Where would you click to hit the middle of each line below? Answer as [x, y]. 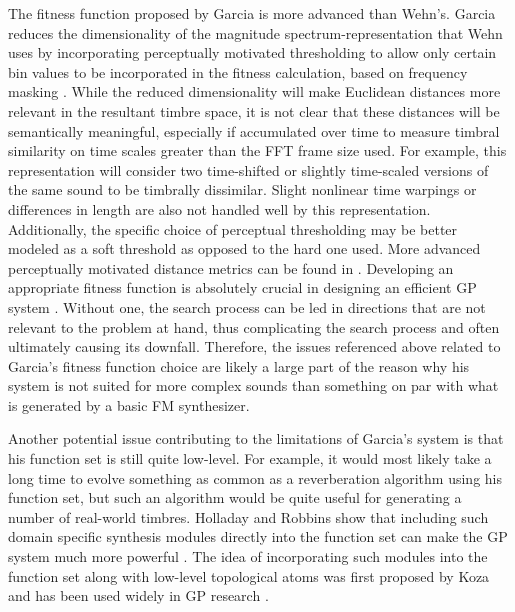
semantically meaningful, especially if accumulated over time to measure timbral [254, 130]
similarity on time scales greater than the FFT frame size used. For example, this [257, 150]
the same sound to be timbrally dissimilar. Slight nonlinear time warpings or [242, 189]
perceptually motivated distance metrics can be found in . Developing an [231, 267]
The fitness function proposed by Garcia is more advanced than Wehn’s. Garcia [252, 13]
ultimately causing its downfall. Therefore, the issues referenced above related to [254, 346]
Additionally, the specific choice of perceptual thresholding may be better [233, 228]
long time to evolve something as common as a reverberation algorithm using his [255, 477]
